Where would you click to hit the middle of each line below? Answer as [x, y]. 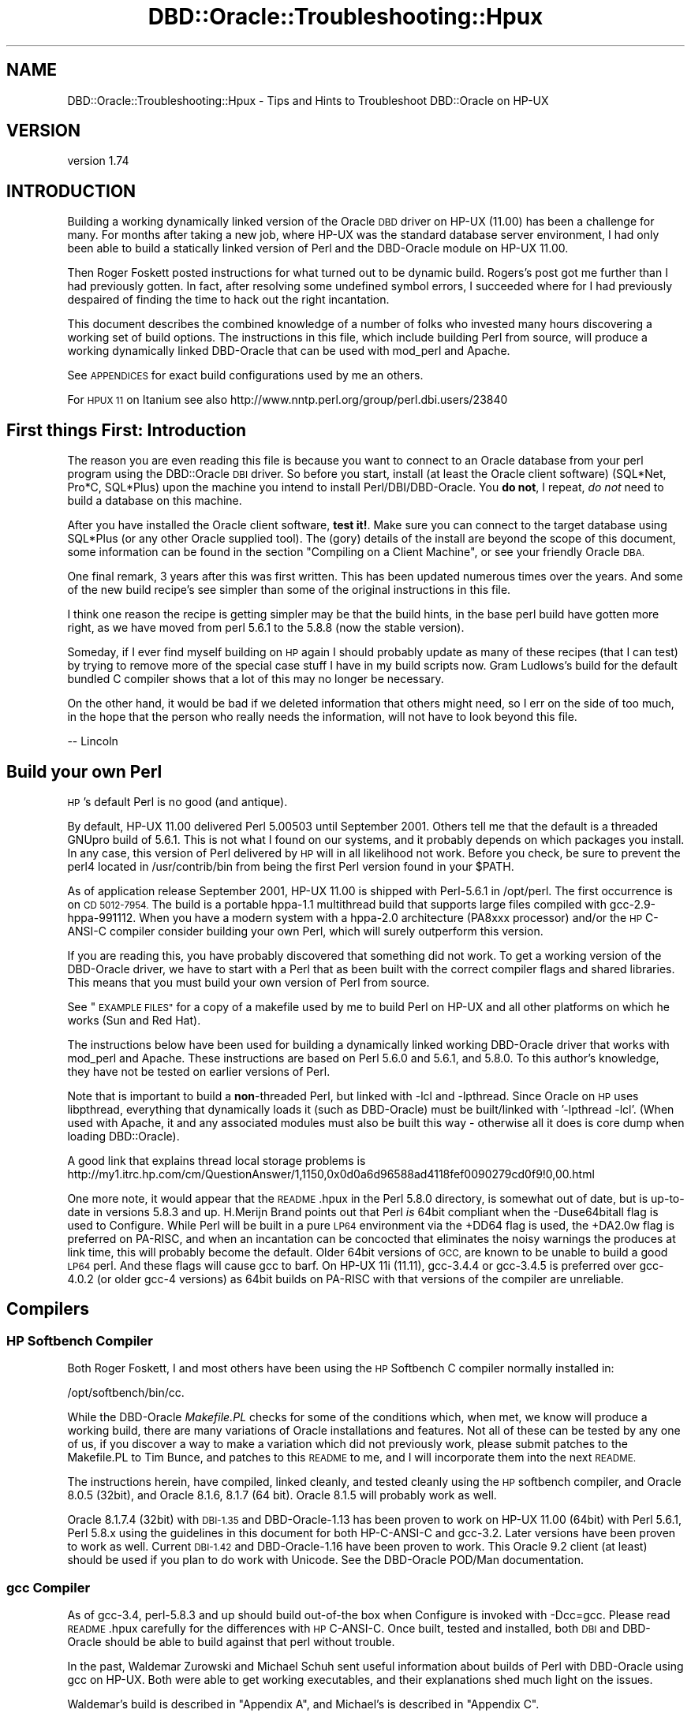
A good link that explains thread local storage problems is [217, 1160]
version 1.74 [98, 161]
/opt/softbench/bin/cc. [126, 1393]
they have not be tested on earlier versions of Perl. [199, 1071]
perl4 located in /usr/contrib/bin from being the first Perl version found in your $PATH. [291, 866]
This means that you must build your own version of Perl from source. [248, 982]
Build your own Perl [84, 771]
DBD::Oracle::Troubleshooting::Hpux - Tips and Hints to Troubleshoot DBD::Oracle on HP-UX [308, 100]
